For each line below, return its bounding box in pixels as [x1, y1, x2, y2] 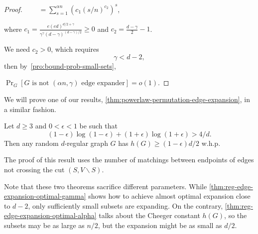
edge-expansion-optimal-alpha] [4, 210, 97, 221]
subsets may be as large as [4, 220, 85, 230]
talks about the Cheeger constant [99, 210, 200, 221]
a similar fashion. [4, 104, 56, 114]
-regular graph [64, 137, 108, 148]
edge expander [81, 80, 125, 87]
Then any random [4, 137, 59, 148]
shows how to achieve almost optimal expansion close [88, 191, 251, 201]
